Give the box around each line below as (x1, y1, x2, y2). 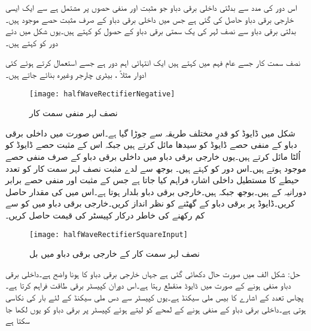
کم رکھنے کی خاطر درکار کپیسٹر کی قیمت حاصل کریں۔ (5, 208, 205, 221)
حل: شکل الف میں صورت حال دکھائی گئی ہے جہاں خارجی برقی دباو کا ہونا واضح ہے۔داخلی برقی (5, 267, 300, 280)
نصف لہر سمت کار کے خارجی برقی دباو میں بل (29, 247, 200, 260)
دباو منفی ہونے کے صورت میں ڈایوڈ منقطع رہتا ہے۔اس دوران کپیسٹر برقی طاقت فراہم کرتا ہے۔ (5, 279, 291, 291)
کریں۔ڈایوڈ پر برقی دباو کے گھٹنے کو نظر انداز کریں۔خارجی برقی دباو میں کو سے (5, 197, 295, 209)
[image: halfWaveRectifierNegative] (29, 89, 175, 98)
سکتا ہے (5, 314, 30, 327)
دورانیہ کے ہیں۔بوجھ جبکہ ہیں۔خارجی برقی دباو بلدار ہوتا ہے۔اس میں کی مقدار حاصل (5, 185, 306, 198)
